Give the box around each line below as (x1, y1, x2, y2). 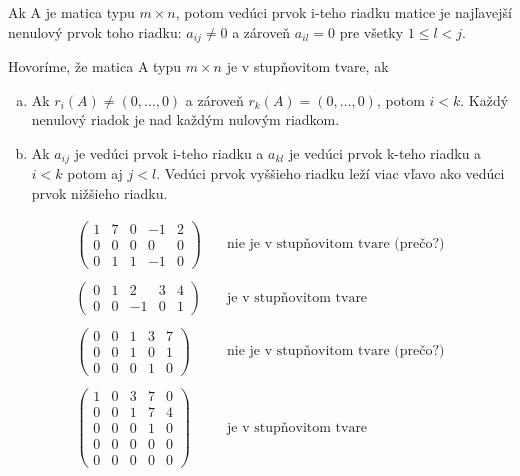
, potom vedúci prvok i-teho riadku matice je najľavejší (175, 2, 512, 22)
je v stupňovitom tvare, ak (226, 56, 389, 77)
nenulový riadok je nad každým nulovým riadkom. (31, 109, 340, 130)
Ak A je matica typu (8, 2, 135, 22)
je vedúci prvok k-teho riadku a (288, 142, 482, 163)
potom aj (67, 163, 123, 184)
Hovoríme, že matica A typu (8, 56, 182, 77)
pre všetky (339, 21, 404, 42)
